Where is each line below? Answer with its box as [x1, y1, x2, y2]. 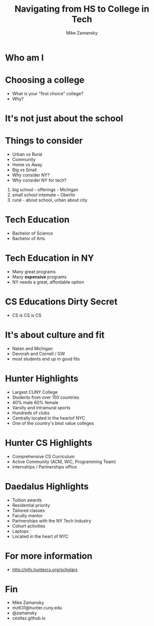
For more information [5, 550, 93, 562]
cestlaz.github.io [12, 615, 46, 621]
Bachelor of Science [12, 230, 53, 236]
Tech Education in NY [5, 253, 94, 264]
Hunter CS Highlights [5, 437, 93, 448]
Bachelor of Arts [12, 235, 45, 241]
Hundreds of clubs [12, 410, 50, 416]
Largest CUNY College [12, 389, 58, 395]
